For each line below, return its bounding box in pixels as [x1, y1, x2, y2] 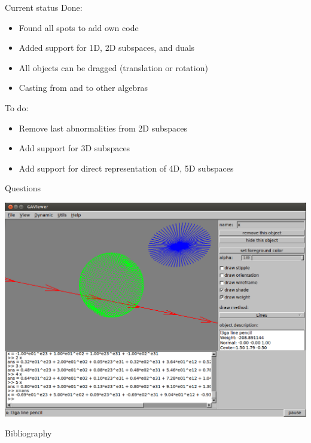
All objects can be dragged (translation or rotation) [19, 61, 208, 74]
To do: [5, 101, 29, 114]
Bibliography [5, 427, 52, 439]
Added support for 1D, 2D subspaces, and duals [19, 41, 195, 54]
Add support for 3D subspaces [19, 142, 130, 154]
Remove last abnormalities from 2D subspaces [19, 121, 187, 134]
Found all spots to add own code [19, 21, 139, 33]
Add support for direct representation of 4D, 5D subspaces [19, 161, 234, 174]
